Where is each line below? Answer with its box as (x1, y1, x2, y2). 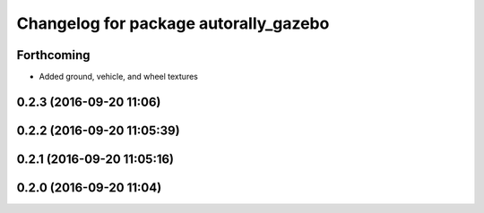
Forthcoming (16, 47, 91, 63)
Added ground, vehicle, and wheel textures (39, 72, 199, 82)
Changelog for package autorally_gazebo (16, 13, 330, 33)
